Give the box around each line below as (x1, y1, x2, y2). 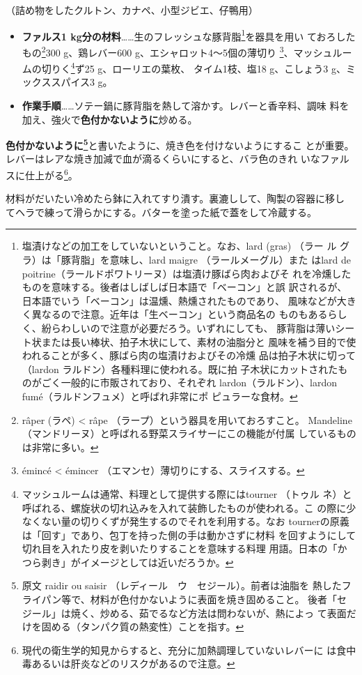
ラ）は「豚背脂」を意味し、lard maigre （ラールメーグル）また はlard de (22, 252, 352, 266)
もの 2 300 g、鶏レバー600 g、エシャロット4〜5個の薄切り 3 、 (22, 43, 294, 59)
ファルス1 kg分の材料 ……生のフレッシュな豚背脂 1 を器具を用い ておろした (22, 26, 356, 43)
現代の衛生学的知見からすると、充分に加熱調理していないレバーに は (22, 642, 337, 657)
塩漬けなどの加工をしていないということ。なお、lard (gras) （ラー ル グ (22, 238, 350, 253)
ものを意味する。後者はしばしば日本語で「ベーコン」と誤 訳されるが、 (22, 280, 347, 294)
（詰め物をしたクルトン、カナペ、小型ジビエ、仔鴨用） (6, 3, 258, 17)
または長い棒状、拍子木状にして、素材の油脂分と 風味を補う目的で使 (41, 334, 356, 349)
